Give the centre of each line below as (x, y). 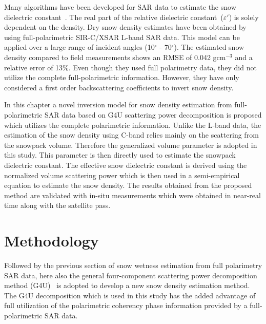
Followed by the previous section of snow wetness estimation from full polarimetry (133, 265)
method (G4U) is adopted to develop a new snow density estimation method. (127, 285)
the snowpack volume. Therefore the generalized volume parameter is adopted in (131, 145)
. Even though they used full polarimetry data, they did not (162, 67)
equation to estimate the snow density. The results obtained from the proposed (128, 185)
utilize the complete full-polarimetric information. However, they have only (122, 77)
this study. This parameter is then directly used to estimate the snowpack (120, 155)
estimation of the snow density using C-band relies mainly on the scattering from (131, 135)
